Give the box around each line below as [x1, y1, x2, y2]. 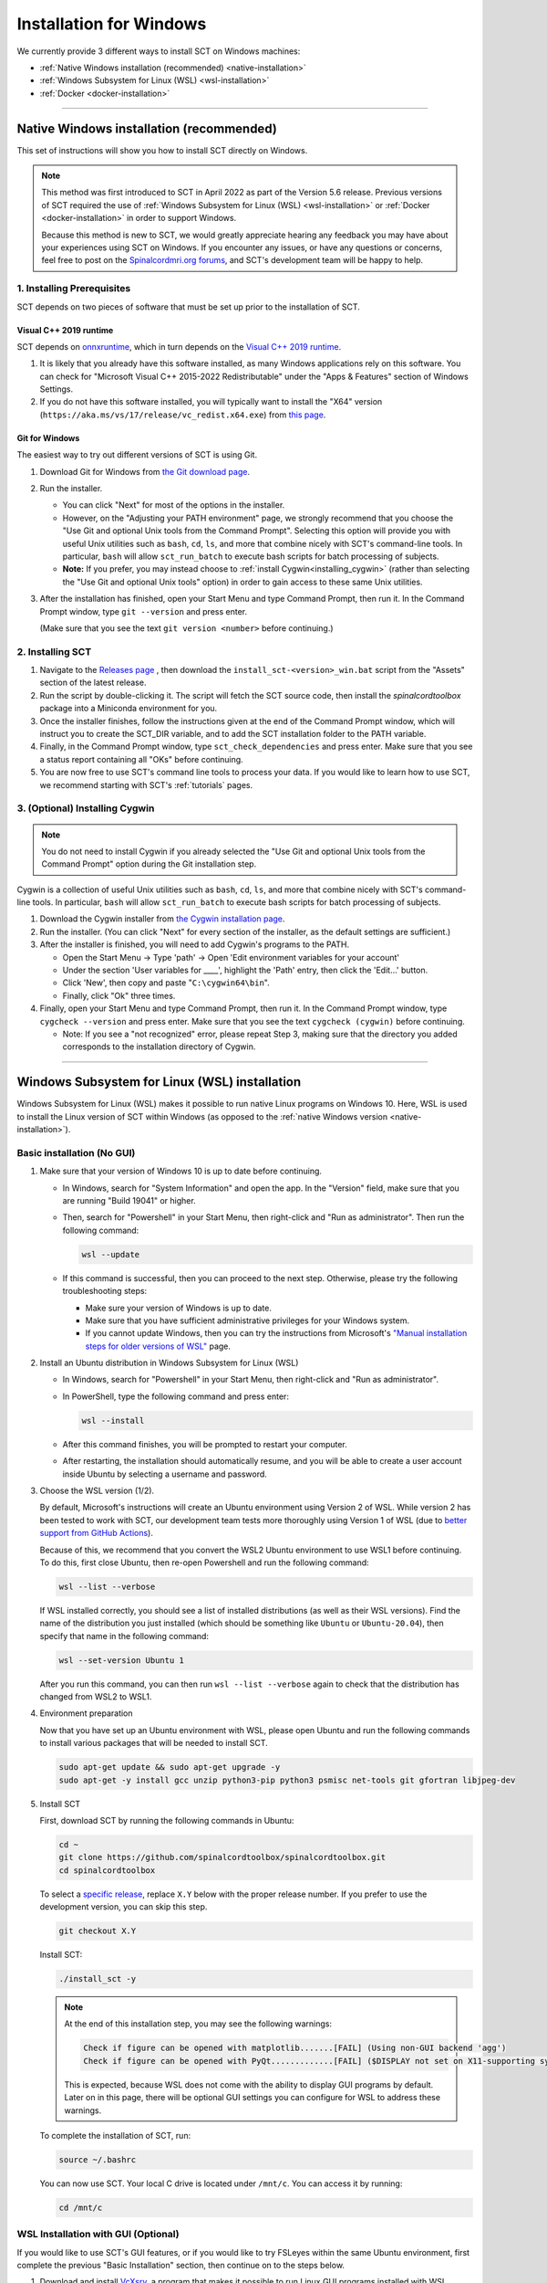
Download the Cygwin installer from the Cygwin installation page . [39, 913, 285, 924]
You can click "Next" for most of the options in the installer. [62, 500, 285, 510]
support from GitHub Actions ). [39, 1528, 154, 1539]
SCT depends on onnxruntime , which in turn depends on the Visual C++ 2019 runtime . [16, 341, 342, 352]
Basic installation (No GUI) [16, 1146, 136, 1159]
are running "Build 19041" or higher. [62, 1195, 196, 1205]
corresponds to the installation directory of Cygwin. [62, 1041, 256, 1052]
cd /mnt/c [58, 2202, 103, 2213]
